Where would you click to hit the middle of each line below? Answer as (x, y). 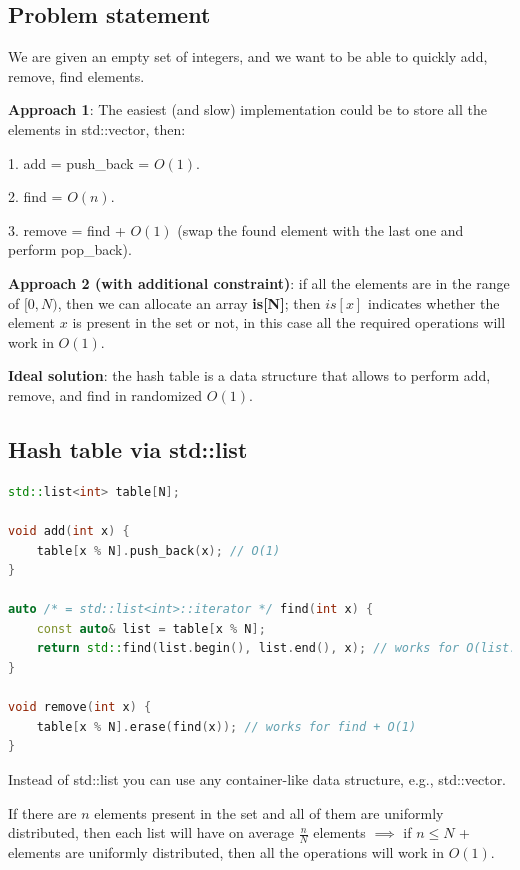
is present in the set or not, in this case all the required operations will (289, 322)
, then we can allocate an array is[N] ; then (189, 302)
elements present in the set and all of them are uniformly (269, 812)
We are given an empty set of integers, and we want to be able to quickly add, (248, 56)
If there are (42, 812)
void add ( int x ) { (69, 530)
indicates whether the (433, 302)
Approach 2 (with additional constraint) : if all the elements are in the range (259, 282)
